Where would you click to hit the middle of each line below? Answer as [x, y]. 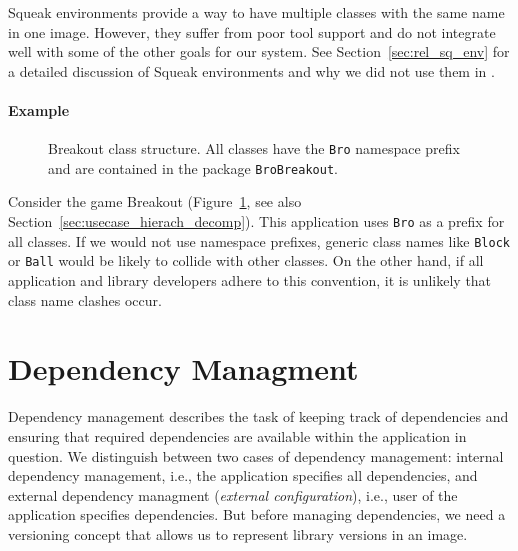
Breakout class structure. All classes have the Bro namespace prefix [254, 148]
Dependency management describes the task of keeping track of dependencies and [258, 416]
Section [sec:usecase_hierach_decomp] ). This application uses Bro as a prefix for [256, 221]
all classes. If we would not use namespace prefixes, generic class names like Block [259, 240]
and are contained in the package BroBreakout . [193, 167]
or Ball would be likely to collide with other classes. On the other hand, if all [246, 260]
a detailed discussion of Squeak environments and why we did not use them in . [251, 70]
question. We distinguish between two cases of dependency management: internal [256, 455]
